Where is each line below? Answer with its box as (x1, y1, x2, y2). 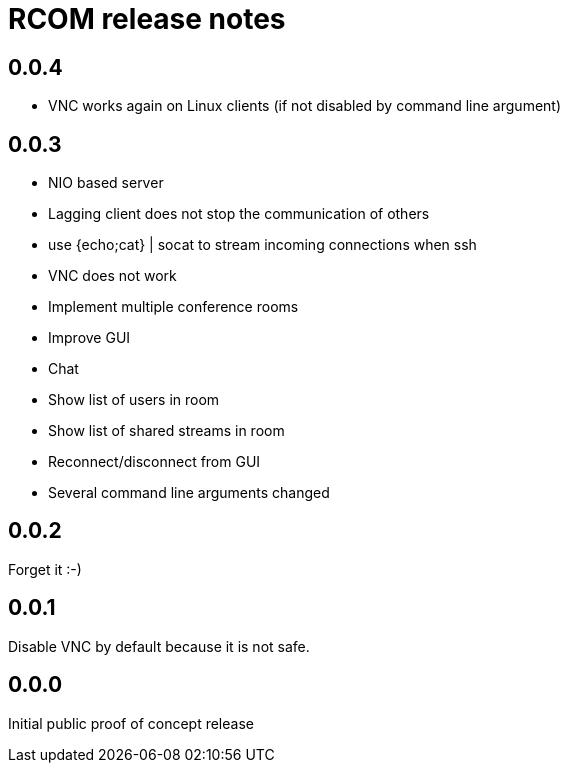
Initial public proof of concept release (8, 714, 254, 732)
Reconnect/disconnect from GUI (48, 453, 261, 471)
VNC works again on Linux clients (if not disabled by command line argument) (48, 97, 562, 115)
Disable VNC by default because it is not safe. (8, 637, 310, 655)
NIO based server (48, 174, 164, 192)
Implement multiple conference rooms (48, 298, 299, 316)
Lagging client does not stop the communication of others (48, 205, 430, 223)
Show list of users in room (48, 391, 220, 409)
